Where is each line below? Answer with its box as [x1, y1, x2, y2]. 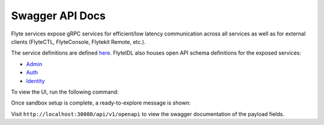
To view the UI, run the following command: [11, 88, 119, 96]
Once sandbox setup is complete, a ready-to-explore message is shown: [11, 99, 191, 106]
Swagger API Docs [11, 9, 106, 22]
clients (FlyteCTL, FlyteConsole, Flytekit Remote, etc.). [11, 38, 146, 45]
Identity [26, 77, 45, 84]
